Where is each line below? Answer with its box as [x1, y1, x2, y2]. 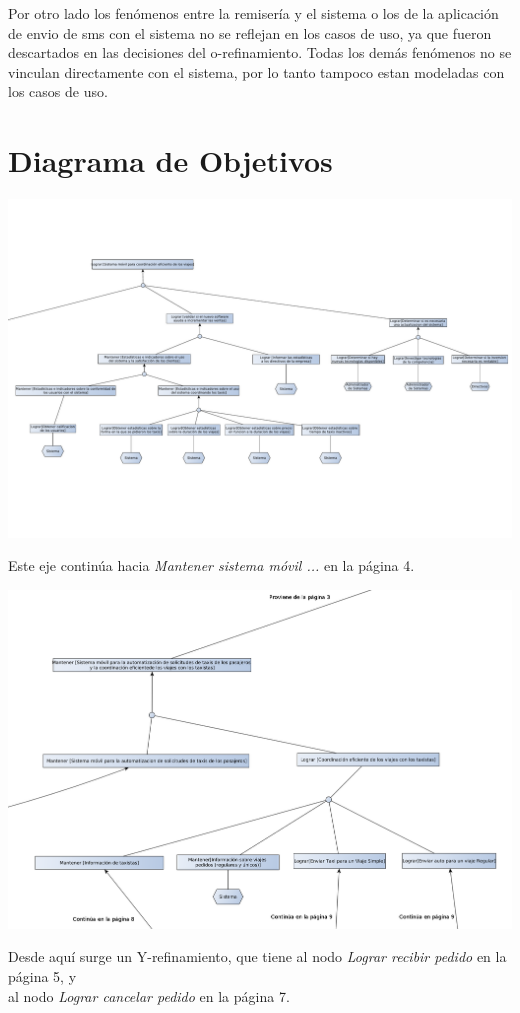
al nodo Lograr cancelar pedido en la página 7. [8, 985, 290, 1006]
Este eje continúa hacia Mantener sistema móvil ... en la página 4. [8, 555, 415, 576]
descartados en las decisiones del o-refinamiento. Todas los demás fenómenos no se [8, 42, 512, 63]
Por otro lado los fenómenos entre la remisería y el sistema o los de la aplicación [8, 3, 499, 23]
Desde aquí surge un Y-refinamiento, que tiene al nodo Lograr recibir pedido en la [8, 946, 507, 967]
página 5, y [8, 966, 77, 987]
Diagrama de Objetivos [8, 140, 333, 181]
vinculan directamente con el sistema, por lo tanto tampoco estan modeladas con [8, 61, 505, 82]
